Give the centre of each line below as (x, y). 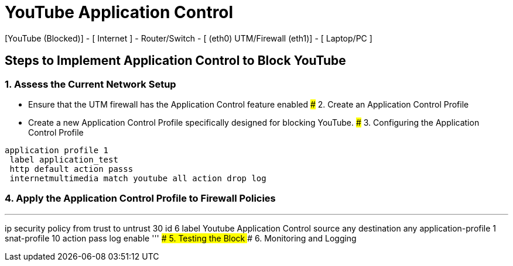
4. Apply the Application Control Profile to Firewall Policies (140, 198)
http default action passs (71, 169)
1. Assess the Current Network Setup (90, 84)
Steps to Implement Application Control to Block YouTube (175, 61)
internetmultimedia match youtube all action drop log (138, 178)
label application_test (64, 159)
